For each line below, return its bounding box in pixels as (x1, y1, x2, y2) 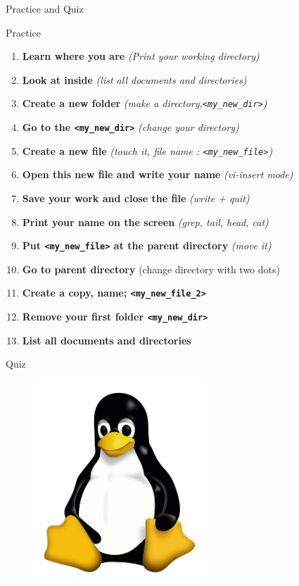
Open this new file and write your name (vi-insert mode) (22, 167, 293, 182)
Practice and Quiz (6, 1, 84, 15)
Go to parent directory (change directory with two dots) (22, 261, 280, 276)
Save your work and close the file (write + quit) (22, 190, 250, 205)
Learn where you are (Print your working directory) (22, 49, 260, 63)
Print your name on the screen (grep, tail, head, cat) (22, 214, 269, 229)
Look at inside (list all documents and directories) (22, 72, 247, 87)
